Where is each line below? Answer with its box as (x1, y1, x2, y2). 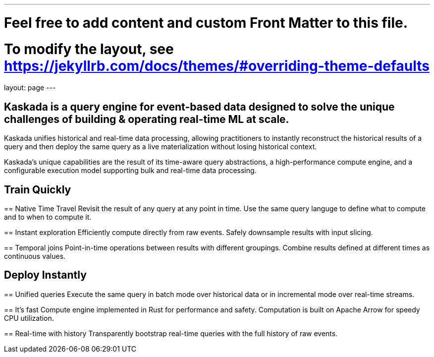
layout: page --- (4, 83, 56, 92)
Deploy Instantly (4, 269, 87, 282)
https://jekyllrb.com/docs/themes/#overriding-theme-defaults (4, 57, 430, 74)
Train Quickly (4, 183, 71, 196)
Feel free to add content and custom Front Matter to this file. (4, 14, 408, 31)
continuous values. (4, 251, 66, 260)
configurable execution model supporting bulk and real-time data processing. (4, 166, 257, 175)
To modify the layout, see (4, 40, 174, 58)
